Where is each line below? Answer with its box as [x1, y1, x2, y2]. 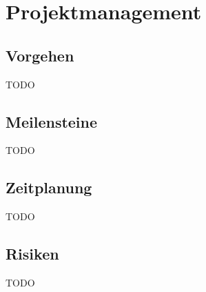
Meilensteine [6, 110, 98, 132]
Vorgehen [6, 44, 74, 66]
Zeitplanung [6, 177, 92, 198]
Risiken [6, 243, 59, 264]
